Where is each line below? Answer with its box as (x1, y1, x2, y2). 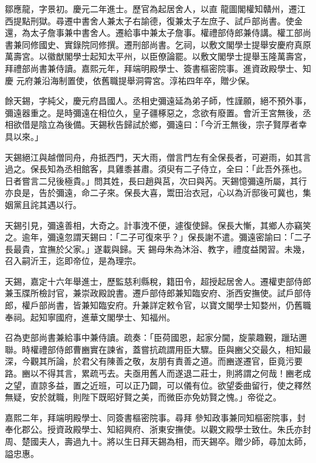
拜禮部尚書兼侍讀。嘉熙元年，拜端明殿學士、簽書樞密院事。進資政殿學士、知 (5, 61, 311, 74)
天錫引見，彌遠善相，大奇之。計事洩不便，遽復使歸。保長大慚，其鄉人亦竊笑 (5, 218, 311, 231)
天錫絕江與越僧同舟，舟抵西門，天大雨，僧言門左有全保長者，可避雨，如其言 (5, 150, 311, 163)
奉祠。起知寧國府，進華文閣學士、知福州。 (5, 310, 175, 323)
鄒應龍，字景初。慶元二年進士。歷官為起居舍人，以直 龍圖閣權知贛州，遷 (5, 2, 297, 15)
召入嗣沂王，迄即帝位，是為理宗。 (5, 254, 141, 267)
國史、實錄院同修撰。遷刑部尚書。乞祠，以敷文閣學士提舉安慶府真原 (38, 38, 311, 50)
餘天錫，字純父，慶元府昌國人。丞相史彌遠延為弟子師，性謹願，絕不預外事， (5, 94, 311, 107)
